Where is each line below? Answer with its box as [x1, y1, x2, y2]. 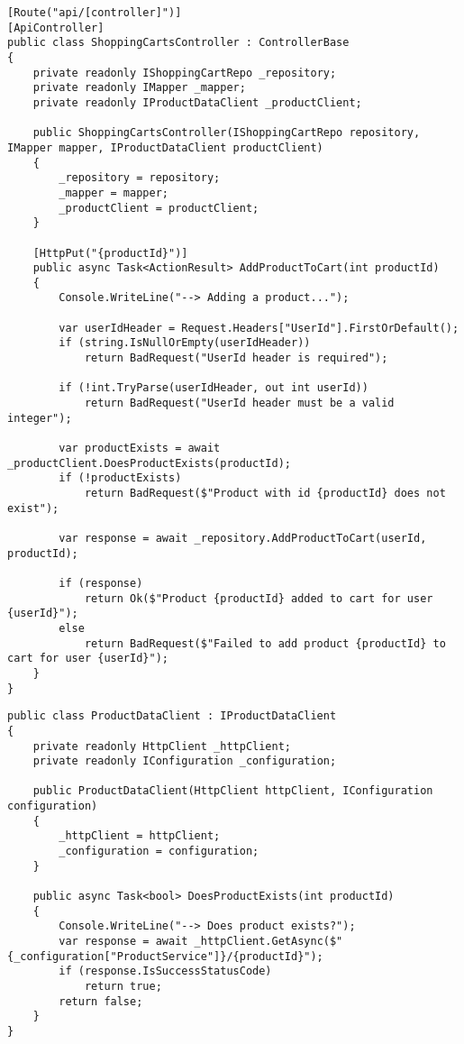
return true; [84, 980, 162, 993]
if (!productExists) [59, 472, 182, 485]
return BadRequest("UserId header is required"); [84, 352, 388, 365]
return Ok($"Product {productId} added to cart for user [84, 591, 433, 605]
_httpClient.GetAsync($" [194, 935, 343, 948]
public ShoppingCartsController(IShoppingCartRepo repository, [32, 126, 421, 140]
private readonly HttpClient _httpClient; [32, 739, 291, 753]
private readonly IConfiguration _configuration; [32, 755, 337, 768]
